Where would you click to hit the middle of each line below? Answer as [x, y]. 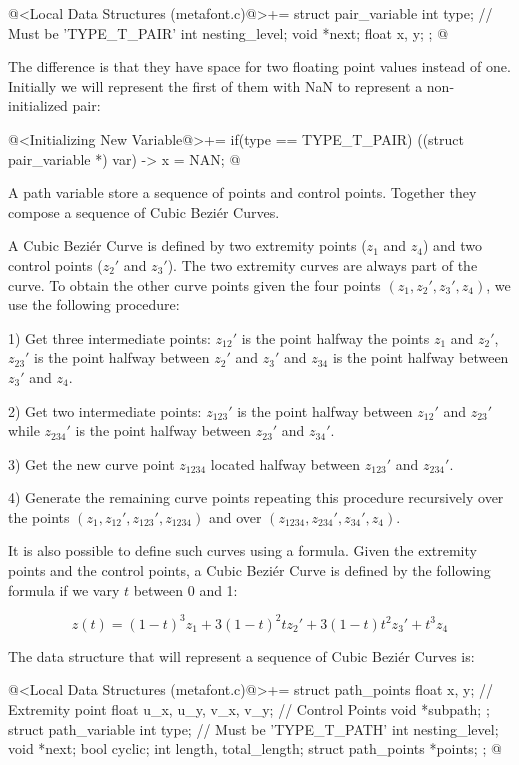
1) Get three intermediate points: [109, 337]
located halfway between [285, 463]
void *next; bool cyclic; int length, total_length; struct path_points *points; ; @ [255, 748]
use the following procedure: [94, 304]
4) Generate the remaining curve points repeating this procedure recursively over [256, 497]
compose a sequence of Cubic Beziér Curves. [144, 211]
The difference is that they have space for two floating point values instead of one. [259, 66]
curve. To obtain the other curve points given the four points [194, 284]
